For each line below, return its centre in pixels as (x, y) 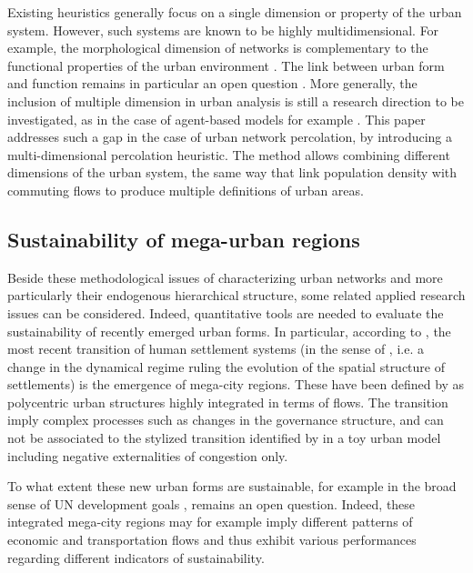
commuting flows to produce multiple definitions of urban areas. (186, 190)
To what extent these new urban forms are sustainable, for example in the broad (232, 486)
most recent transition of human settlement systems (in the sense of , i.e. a (216, 349)
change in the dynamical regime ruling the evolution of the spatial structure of (226, 366)
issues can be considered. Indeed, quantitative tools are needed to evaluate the (226, 312)
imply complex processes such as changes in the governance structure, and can (226, 420)
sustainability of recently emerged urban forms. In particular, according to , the (229, 331)
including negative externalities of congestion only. (148, 455)
